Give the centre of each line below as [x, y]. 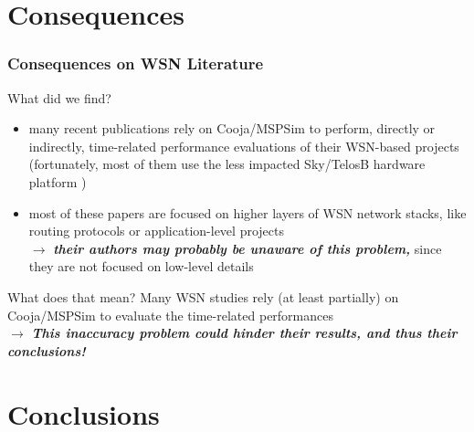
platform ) [58, 181]
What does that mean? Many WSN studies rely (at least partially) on [203, 296]
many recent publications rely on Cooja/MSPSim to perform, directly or [232, 128]
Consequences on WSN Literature [136, 63]
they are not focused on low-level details [141, 266]
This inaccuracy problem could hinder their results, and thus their [244, 333]
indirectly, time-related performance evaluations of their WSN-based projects [244, 146]
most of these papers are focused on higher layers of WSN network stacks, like [248, 212]
